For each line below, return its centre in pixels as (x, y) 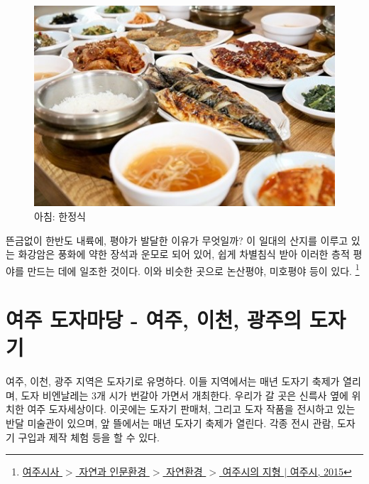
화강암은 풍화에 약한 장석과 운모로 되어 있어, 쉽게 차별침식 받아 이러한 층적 (184, 254)
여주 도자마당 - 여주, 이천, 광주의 (154, 319)
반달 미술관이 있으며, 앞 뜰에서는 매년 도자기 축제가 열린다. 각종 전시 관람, (170, 423)
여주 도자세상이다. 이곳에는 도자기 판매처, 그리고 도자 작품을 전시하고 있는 (191, 409)
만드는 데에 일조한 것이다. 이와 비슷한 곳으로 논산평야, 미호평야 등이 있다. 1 (193, 269)
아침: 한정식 (60, 216)
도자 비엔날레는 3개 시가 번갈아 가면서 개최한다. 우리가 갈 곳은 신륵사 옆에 (184, 395)
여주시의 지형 (252, 472)
